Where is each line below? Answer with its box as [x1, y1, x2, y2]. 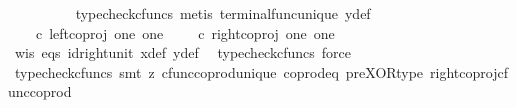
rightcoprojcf [430, 61, 508, 82]
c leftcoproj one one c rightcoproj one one [35, 22, 335, 43]
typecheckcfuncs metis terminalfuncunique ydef [75, 3, 371, 23]
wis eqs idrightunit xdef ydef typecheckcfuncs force [14, 42, 351, 63]
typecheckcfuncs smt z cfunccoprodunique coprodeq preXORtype [14, 61, 424, 82]
